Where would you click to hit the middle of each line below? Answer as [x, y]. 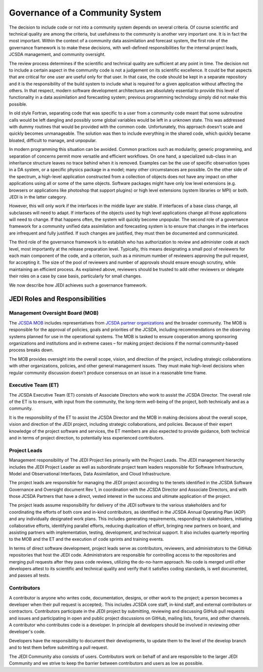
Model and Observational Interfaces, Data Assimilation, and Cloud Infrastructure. [90, 473]
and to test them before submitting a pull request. [59, 648]
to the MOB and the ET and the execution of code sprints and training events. [86, 539]
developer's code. [27, 632]
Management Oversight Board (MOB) [54, 313]
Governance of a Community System [85, 13]
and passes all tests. [29, 575]
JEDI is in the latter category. [38, 197]
